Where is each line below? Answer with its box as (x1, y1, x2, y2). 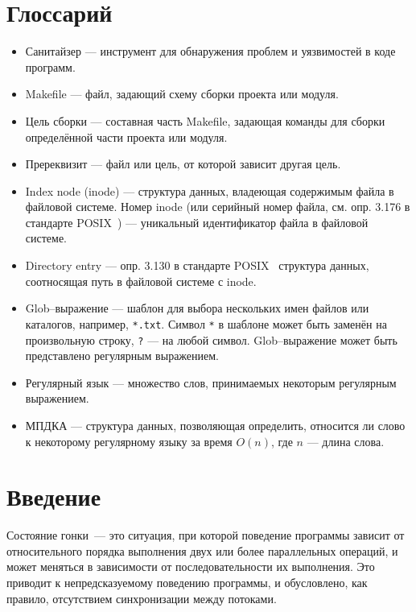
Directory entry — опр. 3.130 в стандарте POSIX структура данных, (25, 257, 369, 274)
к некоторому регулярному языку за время (25, 432, 233, 449)
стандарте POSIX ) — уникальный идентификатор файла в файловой (25, 213, 369, 230)
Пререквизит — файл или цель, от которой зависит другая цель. (25, 155, 341, 172)
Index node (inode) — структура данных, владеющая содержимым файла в (25, 182, 394, 199)
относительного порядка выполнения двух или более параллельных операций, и (6, 542, 398, 559)
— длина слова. (307, 432, 385, 449)
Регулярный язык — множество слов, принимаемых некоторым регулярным (25, 374, 397, 391)
